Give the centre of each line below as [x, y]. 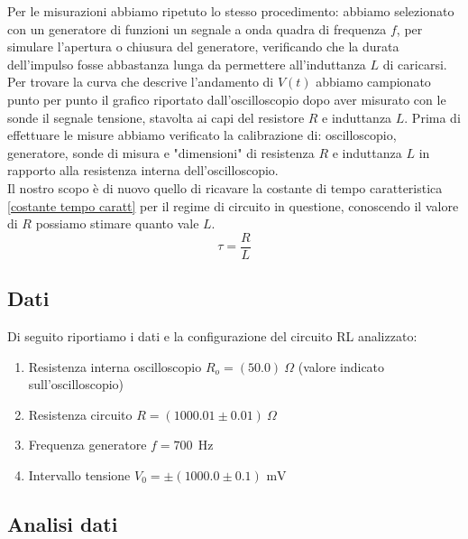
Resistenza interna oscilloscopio [115, 366]
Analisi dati [63, 523]
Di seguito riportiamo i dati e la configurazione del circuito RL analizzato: [212, 335]
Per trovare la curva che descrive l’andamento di [141, 82]
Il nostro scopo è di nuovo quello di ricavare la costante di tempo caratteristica [225, 187]
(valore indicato [341, 366]
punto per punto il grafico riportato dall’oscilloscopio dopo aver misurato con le [227, 99]
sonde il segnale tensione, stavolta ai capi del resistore [156, 117]
